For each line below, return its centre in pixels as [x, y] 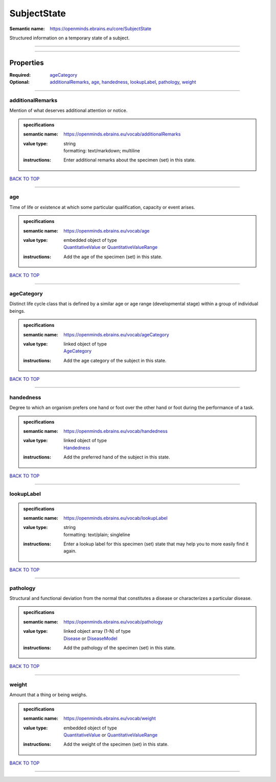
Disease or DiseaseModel [90, 638]
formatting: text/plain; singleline [97, 535]
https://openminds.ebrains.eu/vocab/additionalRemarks [122, 134]
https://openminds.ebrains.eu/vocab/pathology [113, 622]
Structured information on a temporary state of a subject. [70, 38]
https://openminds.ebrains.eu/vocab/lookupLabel [116, 518]
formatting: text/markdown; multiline [102, 150]
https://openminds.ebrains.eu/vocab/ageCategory [117, 334]
